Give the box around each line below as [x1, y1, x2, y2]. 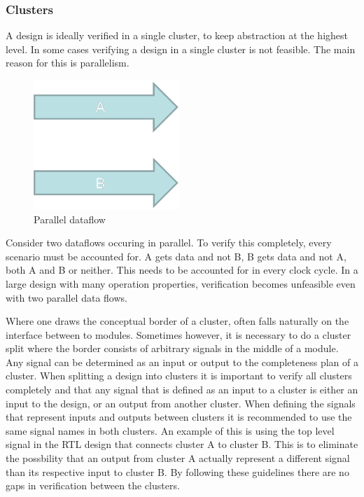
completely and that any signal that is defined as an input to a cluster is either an [6, 382, 358, 397]
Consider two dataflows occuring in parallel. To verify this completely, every [6, 235, 332, 250]
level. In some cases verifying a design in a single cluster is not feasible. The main [6, 41, 356, 56]
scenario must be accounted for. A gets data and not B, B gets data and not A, [6, 248, 346, 263]
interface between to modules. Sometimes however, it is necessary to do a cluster [6, 327, 351, 342]
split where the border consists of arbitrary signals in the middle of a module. [6, 341, 339, 356]
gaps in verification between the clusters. [6, 478, 180, 493]
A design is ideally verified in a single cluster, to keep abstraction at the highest [6, 28, 349, 43]
